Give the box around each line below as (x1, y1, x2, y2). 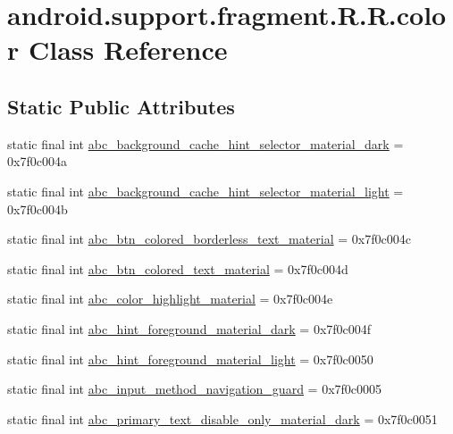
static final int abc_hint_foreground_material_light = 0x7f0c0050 (7, 349, 373, 368)
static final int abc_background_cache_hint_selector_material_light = (7, 181, 404, 200)
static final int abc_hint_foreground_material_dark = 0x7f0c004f (7, 319, 372, 338)
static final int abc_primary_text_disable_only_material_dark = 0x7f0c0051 (7, 409, 438, 428)
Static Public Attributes (7, 92, 235, 120)
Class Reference (28, 31, 228, 68)
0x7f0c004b (7, 199, 68, 218)
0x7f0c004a (7, 152, 67, 171)
